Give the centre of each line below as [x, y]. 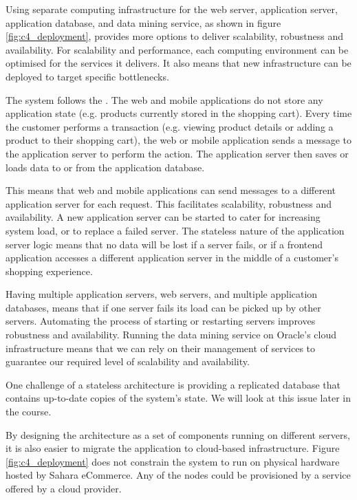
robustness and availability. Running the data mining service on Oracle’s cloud [171, 335]
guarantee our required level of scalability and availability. [128, 361]
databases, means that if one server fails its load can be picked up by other [163, 307]
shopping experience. [49, 271]
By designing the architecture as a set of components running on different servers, [178, 434]
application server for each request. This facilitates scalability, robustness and [169, 203]
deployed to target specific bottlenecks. [87, 76]
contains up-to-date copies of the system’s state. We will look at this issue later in [178, 398]
